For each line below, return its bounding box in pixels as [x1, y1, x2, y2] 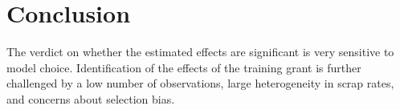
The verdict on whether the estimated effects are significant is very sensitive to [6, 43, 394, 60]
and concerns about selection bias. [6, 90, 175, 107]
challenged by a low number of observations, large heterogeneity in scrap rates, [6, 75, 394, 92]
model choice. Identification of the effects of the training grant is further [6, 59, 361, 75]
